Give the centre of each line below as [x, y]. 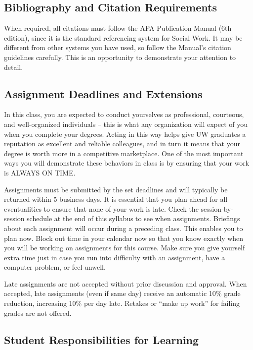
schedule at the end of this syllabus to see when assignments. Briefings [133, 218]
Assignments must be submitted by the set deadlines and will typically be [116, 189]
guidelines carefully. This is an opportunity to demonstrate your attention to [120, 57]
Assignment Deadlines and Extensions [103, 93]
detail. [14, 67]
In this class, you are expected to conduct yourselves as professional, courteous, [124, 114]
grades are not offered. [38, 313]
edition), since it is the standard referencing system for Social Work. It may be [123, 37]
